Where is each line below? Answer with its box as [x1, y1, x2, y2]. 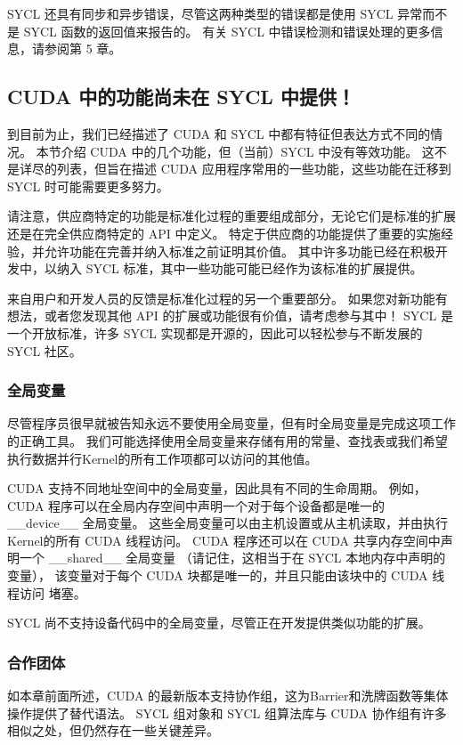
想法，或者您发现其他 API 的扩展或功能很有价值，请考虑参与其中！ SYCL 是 [7, 306, 453, 325]
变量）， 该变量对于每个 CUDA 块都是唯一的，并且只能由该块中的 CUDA [7, 566, 428, 585]
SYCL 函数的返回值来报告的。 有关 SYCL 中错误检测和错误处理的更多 [23, 21, 431, 40]
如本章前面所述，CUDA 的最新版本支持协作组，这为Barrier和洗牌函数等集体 [7, 686, 449, 705]
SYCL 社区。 [7, 341, 82, 360]
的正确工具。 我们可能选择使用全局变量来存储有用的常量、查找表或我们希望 [7, 431, 448, 449]
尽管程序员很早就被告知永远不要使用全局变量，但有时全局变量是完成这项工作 [7, 414, 456, 433]
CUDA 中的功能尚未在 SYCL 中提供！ [7, 83, 355, 110]
